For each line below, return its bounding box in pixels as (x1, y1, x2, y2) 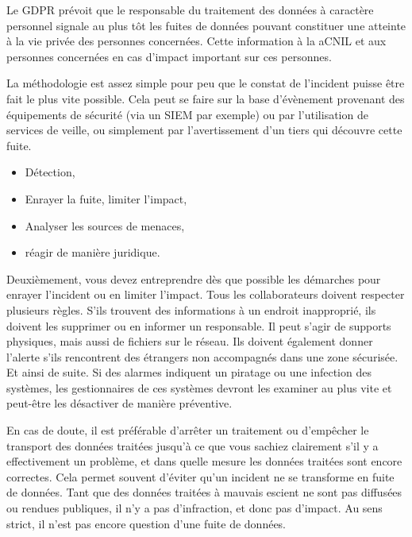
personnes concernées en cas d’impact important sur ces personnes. (6, 48, 332, 64)
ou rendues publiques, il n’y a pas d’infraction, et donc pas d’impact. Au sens (6, 500, 383, 516)
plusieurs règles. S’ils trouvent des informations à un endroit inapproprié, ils (6, 301, 376, 318)
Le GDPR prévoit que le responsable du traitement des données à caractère (6, 2, 374, 17)
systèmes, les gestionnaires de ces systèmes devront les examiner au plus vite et (6, 379, 392, 396)
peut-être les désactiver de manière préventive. (6, 395, 233, 411)
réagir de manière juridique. (25, 244, 160, 261)
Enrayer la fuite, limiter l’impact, (25, 190, 187, 207)
